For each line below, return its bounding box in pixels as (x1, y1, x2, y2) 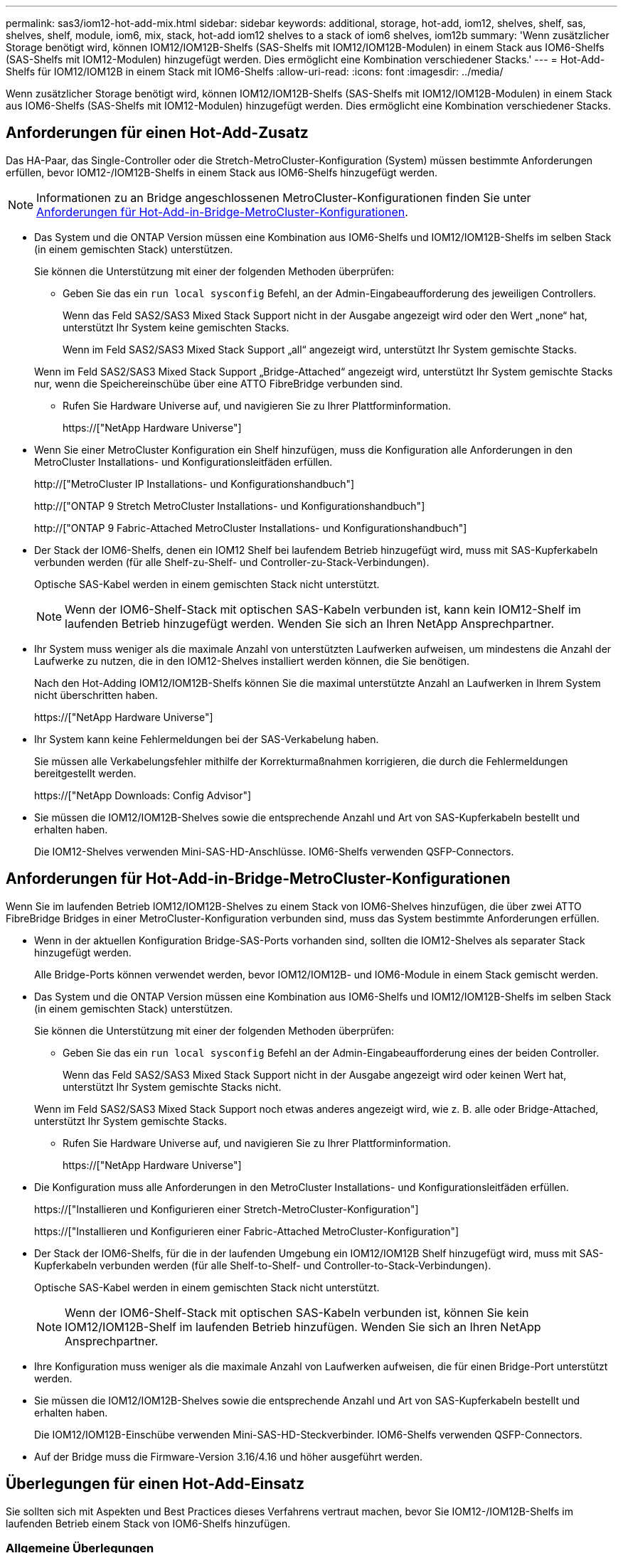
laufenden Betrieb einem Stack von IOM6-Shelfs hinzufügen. (6, 1517, 291, 1530)
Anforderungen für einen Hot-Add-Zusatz (6, 124, 309, 142)
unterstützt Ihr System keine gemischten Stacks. (63, 321, 289, 333)
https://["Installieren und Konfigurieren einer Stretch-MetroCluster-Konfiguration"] (34, 1202, 419, 1215)
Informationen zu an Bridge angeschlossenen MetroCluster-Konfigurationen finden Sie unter (36, 190, 531, 205)
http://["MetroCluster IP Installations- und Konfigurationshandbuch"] (34, 477, 355, 490)
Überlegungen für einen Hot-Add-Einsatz (6, 1475, 304, 1493)
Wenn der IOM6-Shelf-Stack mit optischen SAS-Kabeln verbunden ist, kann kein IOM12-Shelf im (65, 602, 581, 617)
